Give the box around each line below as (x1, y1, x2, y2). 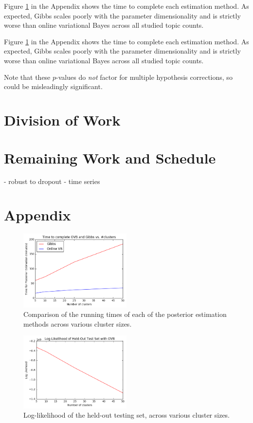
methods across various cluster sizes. (23, 318, 132, 329)
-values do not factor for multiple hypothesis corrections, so (56, 72, 233, 82)
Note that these (4, 72, 51, 82)
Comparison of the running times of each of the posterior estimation (23, 309, 227, 319)
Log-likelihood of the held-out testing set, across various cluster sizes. (23, 410, 230, 420)
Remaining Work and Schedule (4, 148, 216, 168)
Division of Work (4, 110, 121, 129)
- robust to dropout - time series (4, 176, 100, 186)
